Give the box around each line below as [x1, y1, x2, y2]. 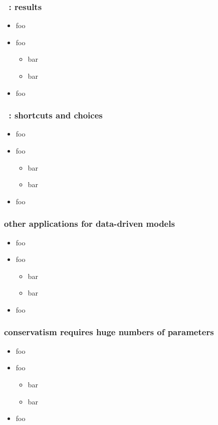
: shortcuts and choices [9, 109, 103, 121]
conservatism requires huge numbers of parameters [4, 326, 214, 338]
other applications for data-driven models [4, 217, 175, 230]
